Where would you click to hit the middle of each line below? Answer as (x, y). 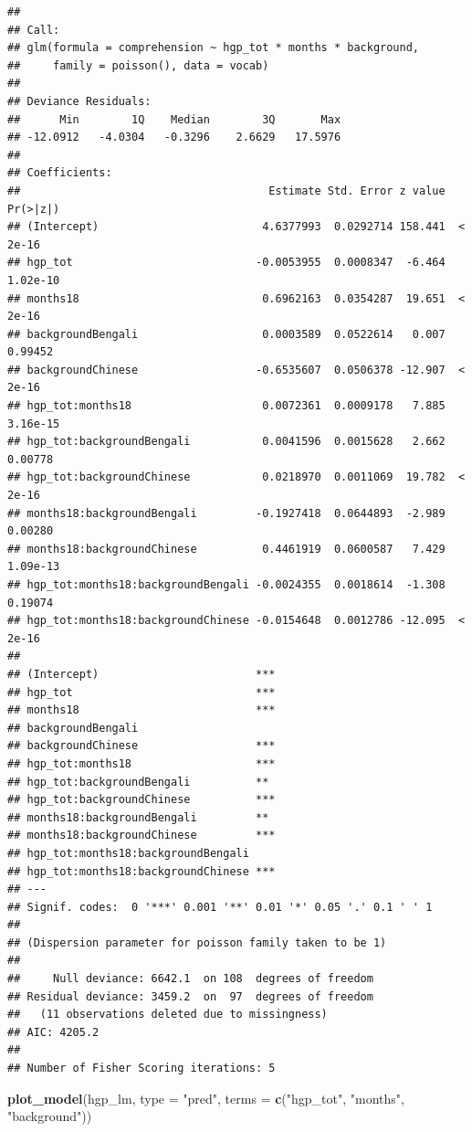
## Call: (34, 30)
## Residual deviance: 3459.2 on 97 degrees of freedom (190, 996)
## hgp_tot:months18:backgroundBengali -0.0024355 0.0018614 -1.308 (226, 585)
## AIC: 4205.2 (53, 1032)
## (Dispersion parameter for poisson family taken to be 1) (197, 942)
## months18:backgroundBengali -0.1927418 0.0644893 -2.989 (226, 513)
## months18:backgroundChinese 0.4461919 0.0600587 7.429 (226, 549)
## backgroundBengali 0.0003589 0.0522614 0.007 (226, 334)
